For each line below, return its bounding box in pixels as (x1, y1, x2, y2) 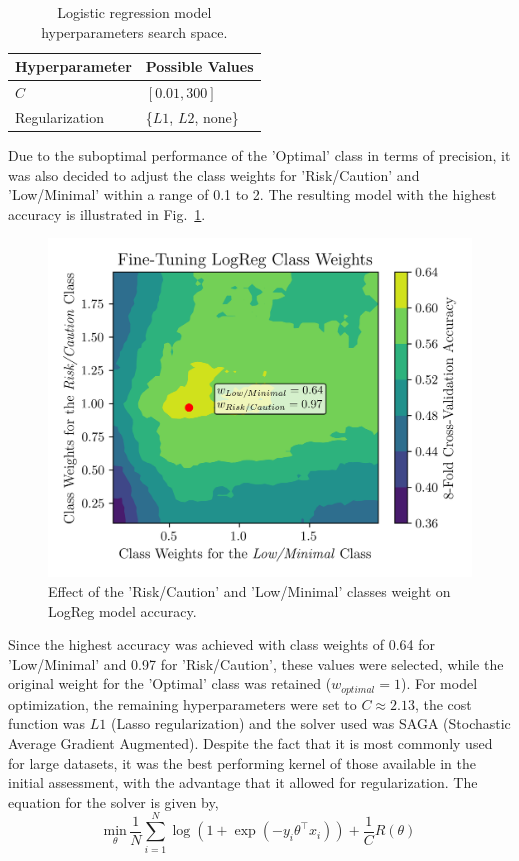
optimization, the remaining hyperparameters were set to (8, 693, 357, 714)
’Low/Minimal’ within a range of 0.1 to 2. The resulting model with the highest (8, 184, 497, 205)
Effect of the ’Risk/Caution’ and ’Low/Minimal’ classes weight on (48, 581, 451, 602)
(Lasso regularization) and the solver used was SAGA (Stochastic (110, 713, 511, 734)
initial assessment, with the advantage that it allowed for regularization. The (8, 772, 478, 793)
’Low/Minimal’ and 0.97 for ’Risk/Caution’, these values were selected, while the (8, 653, 504, 674)
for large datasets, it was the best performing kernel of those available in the (8, 752, 477, 773)
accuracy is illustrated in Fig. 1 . (8, 203, 206, 224)
